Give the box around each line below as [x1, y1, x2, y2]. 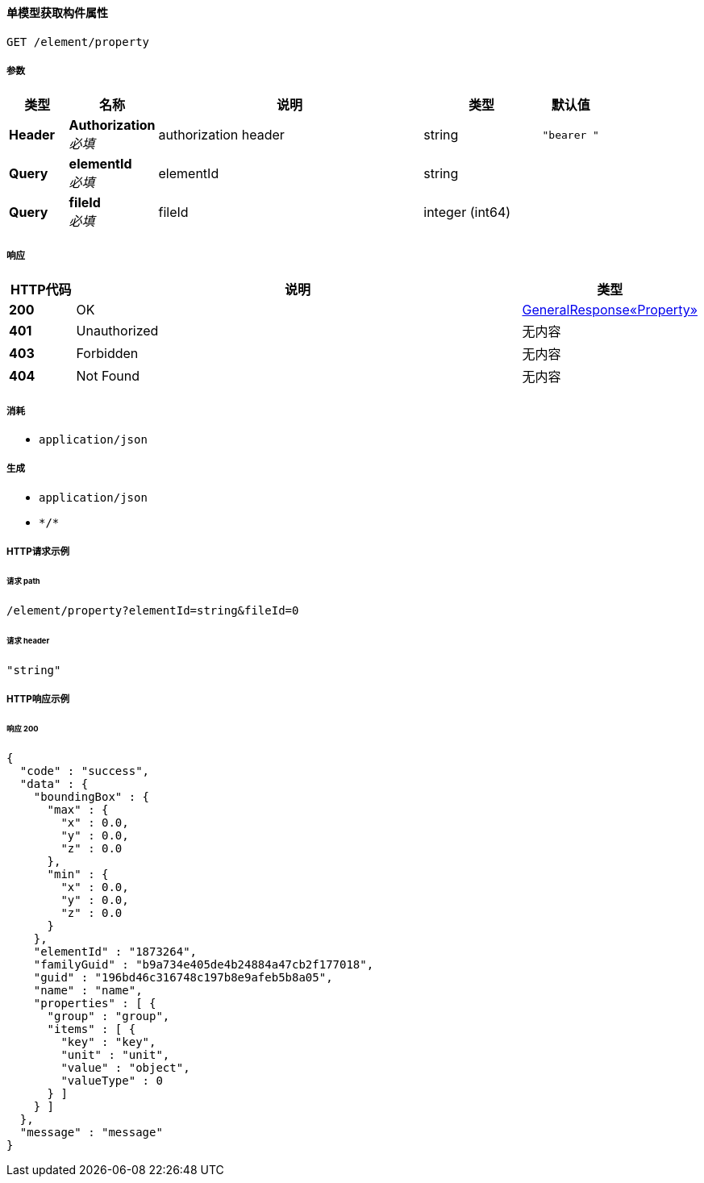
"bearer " [542, 128, 599, 141]
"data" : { [19, 777, 89, 790]
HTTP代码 [10, 281, 72, 298]
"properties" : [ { [33, 996, 156, 1010]
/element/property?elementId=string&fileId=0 [6, 603, 299, 617]
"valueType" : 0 [60, 1073, 163, 1087]
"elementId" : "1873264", [33, 944, 198, 958]
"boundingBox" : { [33, 789, 150, 803]
